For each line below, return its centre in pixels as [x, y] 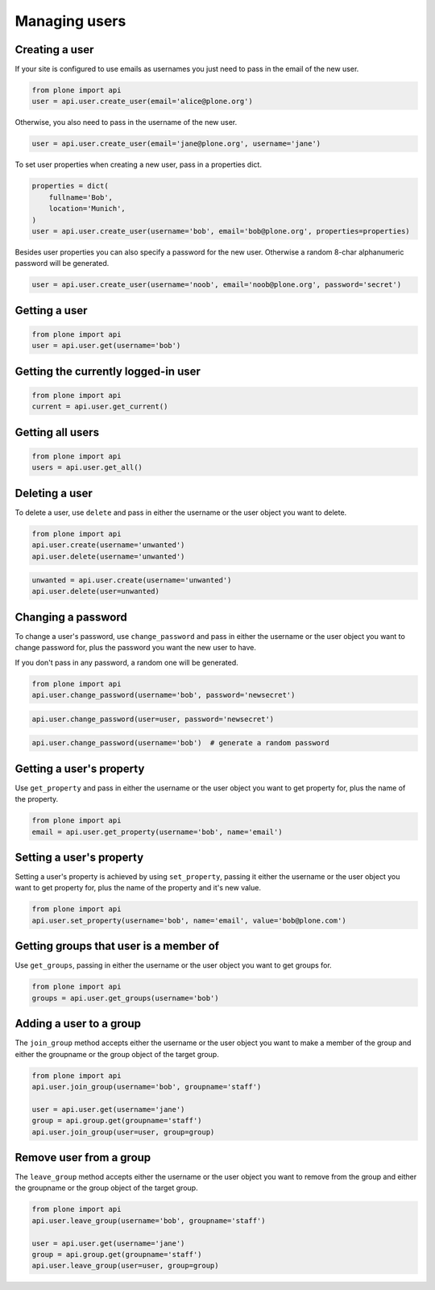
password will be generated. [62, 263]
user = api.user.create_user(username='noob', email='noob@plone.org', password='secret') [217, 285]
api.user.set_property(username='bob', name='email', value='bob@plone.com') [189, 920]
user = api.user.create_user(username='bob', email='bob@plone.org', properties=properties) [221, 231]
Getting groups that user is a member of [117, 946]
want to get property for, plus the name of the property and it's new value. [138, 888]
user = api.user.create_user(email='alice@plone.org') [142, 102]
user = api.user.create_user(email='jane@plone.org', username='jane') [176, 144]
